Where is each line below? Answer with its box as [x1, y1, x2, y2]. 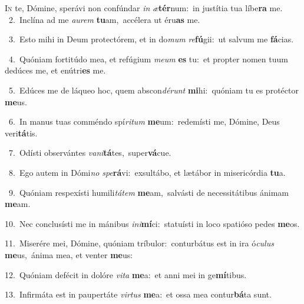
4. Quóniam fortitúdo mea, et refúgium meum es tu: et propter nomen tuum [8, 52, 288, 65]
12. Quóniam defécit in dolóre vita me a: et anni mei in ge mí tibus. [5, 268, 247, 280]
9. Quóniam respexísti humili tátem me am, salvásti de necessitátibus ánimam [8, 186, 289, 198]
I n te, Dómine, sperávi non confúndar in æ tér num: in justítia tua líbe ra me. [5, 2, 283, 14]
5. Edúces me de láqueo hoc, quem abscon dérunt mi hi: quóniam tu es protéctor [8, 83, 299, 96]
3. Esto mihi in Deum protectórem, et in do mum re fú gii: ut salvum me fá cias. [8, 33, 294, 45]
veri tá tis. [5, 126, 38, 139]
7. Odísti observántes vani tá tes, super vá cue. [8, 146, 171, 159]
